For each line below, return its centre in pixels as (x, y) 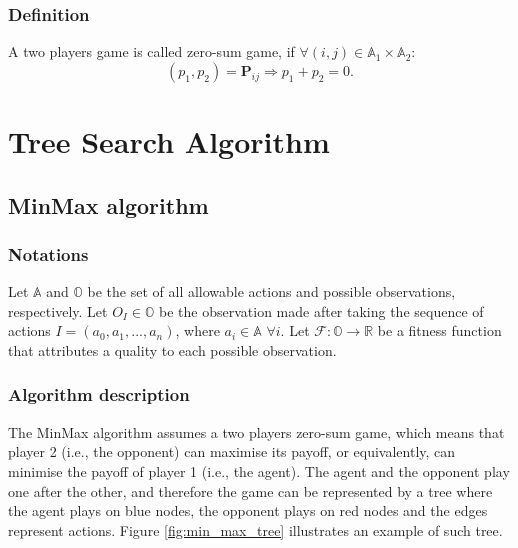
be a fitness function (439, 330)
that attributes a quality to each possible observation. (172, 349)
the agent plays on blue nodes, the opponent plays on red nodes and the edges (248, 510)
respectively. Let (58, 310)
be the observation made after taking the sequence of (321, 310)
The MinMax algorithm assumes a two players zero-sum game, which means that (256, 431)
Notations (48, 253)
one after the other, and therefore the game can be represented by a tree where (250, 490)
